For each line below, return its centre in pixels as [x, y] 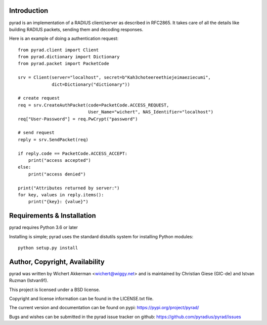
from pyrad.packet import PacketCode [64, 64]
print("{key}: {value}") [58, 202]
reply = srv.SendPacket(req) [53, 140]
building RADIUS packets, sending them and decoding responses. [76, 29]
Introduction [29, 11]
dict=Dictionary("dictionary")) [91, 84]
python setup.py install [48, 248]
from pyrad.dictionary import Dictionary [69, 57]
